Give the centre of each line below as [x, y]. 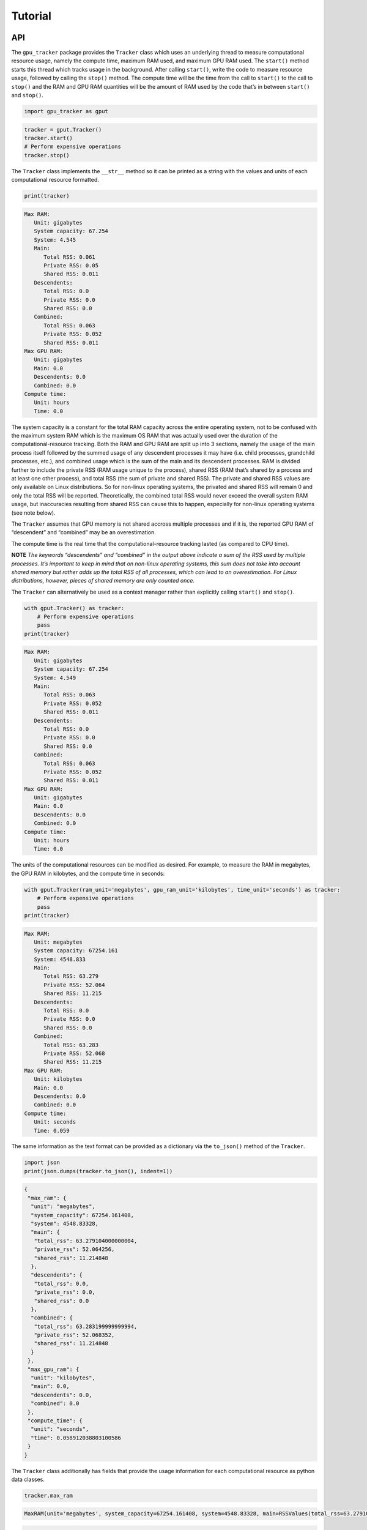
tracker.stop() [47, 155]
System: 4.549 [55, 677]
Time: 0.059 [52, 1130]
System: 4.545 [55, 240]
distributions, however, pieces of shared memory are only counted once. [103, 581]
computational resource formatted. [55, 180]
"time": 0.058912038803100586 [76, 1438]
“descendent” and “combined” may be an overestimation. [83, 532]
